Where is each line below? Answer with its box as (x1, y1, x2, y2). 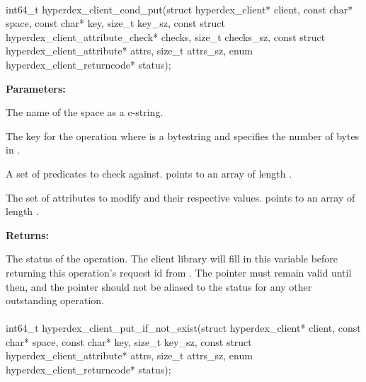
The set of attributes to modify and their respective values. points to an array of (6, 190, 355, 204)
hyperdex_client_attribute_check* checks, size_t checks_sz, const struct (6, 29, 326, 44)
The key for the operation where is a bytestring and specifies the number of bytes (6, 128, 360, 143)
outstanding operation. (6, 293, 104, 308)
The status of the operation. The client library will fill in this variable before (6, 251, 338, 266)
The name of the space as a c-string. (6, 105, 164, 120)
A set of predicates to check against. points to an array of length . (6, 166, 292, 180)
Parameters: (6, 81, 66, 95)
